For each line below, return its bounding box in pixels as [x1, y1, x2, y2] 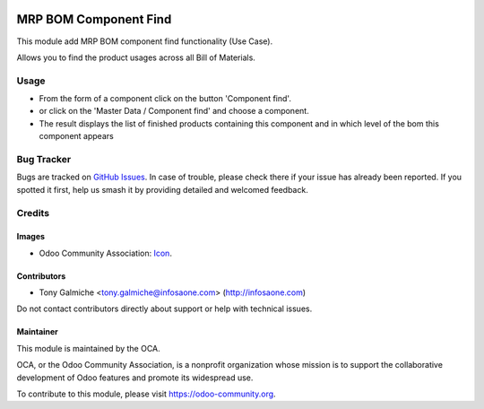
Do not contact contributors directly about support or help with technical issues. [16, 303, 313, 314]
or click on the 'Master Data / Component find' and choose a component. [39, 106, 309, 117]
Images [16, 231, 45, 242]
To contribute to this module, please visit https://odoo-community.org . [16, 388, 277, 399]
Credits [16, 206, 49, 219]
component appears [39, 131, 114, 142]
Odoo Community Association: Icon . [39, 248, 172, 258]
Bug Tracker [16, 152, 72, 165]
